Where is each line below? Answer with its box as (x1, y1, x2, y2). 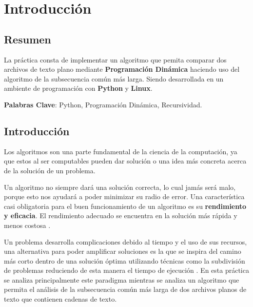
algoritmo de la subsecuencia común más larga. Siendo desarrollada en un (4, 73, 224, 83)
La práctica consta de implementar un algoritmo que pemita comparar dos (4, 54, 227, 64)
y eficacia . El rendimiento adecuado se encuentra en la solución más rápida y (4, 210, 237, 221)
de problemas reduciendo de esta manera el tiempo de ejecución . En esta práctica (4, 265, 249, 275)
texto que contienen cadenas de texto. (4, 294, 117, 304)
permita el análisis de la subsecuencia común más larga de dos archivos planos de (4, 284, 247, 294)
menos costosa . (4, 220, 51, 230)
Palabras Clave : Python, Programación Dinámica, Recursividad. (4, 99, 202, 109)
